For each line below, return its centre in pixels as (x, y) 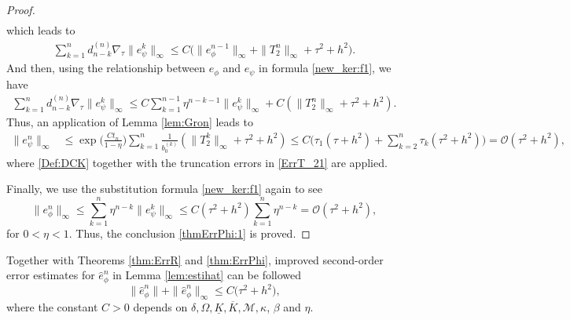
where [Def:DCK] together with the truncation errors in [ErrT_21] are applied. (197, 162)
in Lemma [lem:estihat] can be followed (207, 275)
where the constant (52, 306)
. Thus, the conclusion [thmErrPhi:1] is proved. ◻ (189, 233)
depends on (160, 306)
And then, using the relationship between (106, 68)
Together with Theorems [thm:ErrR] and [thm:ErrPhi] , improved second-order (195, 259)
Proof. (21, 9)
